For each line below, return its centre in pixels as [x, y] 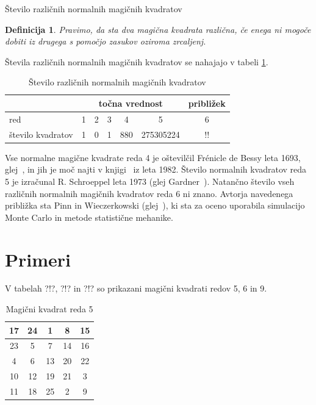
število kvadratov [41, 134]
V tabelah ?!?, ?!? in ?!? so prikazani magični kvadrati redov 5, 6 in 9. [136, 288]
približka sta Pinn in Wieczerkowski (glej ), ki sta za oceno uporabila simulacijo [155, 205]
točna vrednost [131, 103]
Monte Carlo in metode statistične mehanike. [89, 217]
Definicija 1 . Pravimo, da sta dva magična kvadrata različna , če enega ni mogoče [158, 29]
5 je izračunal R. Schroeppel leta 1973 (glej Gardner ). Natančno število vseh [150, 181]
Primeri [38, 259]
